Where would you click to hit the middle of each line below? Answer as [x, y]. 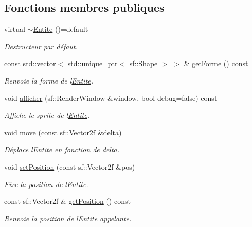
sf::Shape [143, 63]
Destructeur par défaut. [41, 46]
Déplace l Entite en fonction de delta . [62, 149]
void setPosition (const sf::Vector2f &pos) [70, 166]
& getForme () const [216, 63]
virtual [15, 29]
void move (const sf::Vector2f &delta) [63, 132]
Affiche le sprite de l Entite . [47, 115]
